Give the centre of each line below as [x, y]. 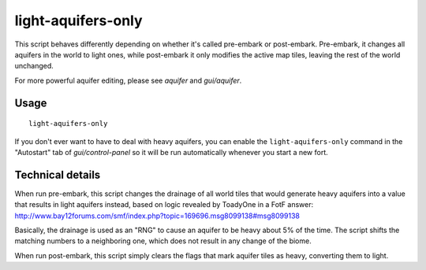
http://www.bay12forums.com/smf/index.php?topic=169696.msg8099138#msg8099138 [157, 216]
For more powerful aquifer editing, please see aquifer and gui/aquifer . [128, 80]
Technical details [58, 174]
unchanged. [34, 66]
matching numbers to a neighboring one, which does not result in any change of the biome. [163, 241]
